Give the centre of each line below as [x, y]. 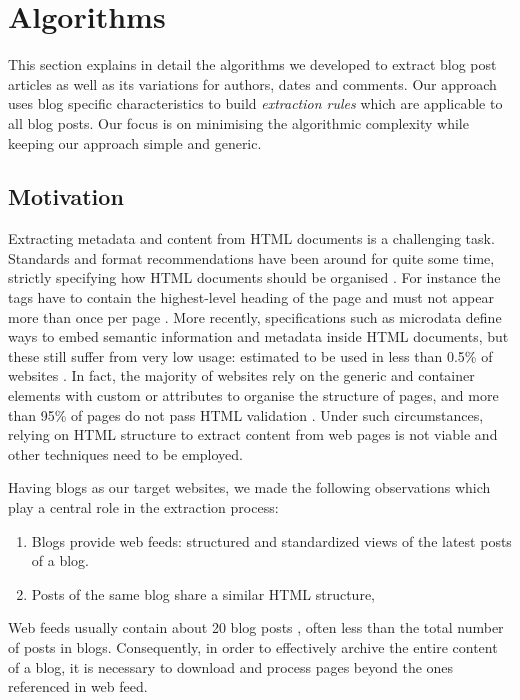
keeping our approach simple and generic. [135, 142]
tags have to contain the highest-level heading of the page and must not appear [251, 297]
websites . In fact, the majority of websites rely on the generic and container [241, 375]
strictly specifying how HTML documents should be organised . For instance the [254, 277]
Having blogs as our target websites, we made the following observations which [249, 487]
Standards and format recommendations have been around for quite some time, [251, 257]
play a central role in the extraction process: [143, 507]
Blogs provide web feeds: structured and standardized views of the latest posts [271, 540]
